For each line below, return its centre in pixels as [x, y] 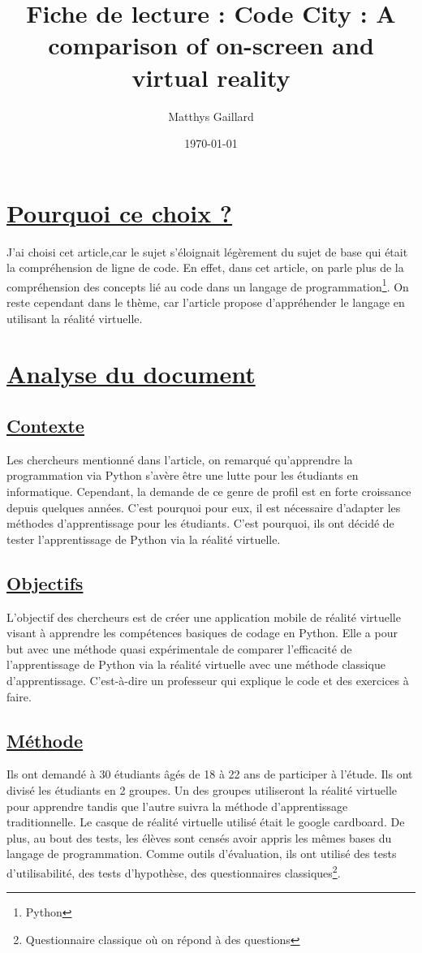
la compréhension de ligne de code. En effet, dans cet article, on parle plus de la [205, 267]
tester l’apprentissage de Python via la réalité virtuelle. [144, 539]
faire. [19, 696]
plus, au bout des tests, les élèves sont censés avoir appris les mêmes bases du [199, 837]
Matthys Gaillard [211, 116]
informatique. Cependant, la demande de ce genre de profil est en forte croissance [209, 492]
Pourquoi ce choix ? [120, 212]
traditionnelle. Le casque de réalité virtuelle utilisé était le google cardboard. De [206, 822]
